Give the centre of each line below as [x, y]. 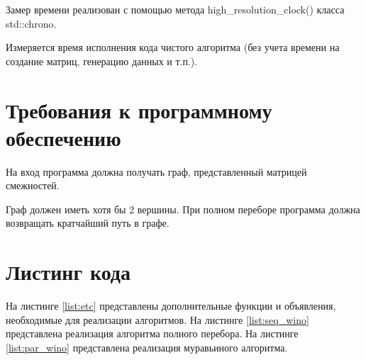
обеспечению [63, 137]
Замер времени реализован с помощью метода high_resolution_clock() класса [175, 9]
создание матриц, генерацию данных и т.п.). [102, 61]
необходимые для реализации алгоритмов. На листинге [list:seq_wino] [157, 319]
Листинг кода [68, 272]
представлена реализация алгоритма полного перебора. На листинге [152, 333]
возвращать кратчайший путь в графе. [88, 223]
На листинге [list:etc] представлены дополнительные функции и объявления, [171, 306]
